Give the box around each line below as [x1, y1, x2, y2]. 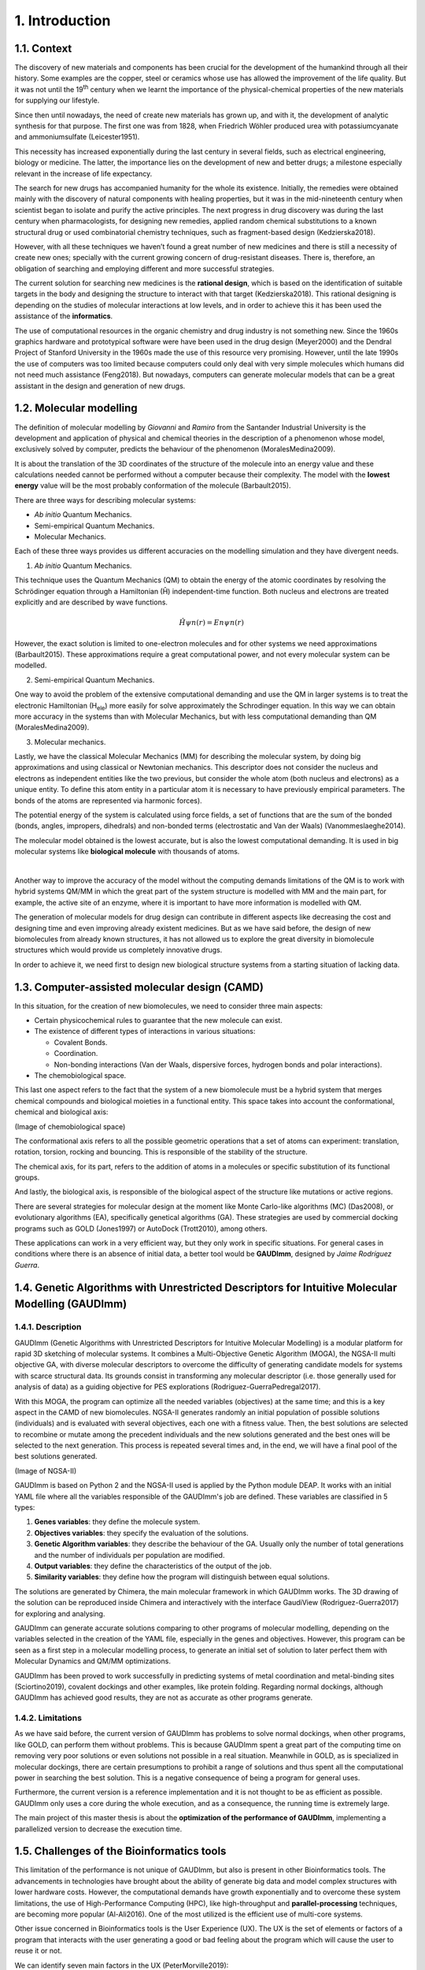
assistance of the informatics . [14, 311, 113, 321]
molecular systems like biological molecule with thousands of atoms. [14, 847, 240, 857]
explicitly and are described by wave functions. [14, 597, 168, 607]
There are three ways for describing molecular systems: [14, 495, 197, 504]
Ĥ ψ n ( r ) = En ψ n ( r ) [179, 619, 244, 627]
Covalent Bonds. [54, 1037, 108, 1047]
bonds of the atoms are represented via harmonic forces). [14, 796, 202, 805]
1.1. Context [14, 42, 72, 55]
